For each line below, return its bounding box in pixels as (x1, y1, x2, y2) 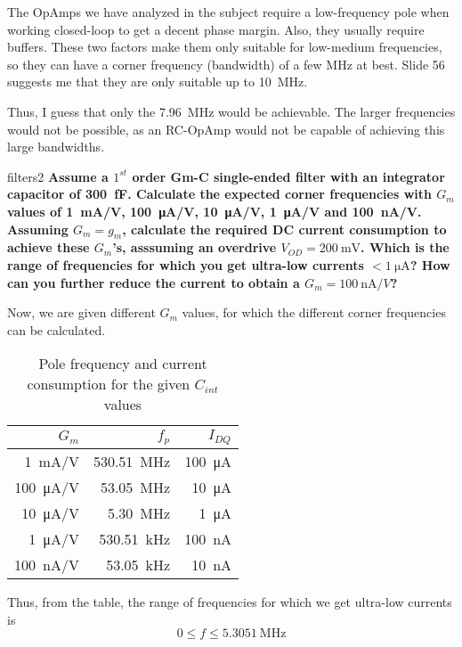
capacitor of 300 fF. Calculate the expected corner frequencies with (7, 184, 432, 203)
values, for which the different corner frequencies (182, 303, 446, 322)
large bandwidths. (7, 137, 105, 156)
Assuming (7, 219, 69, 238)
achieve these (7, 238, 90, 257)
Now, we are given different (7, 303, 156, 322)
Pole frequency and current (38, 353, 207, 374)
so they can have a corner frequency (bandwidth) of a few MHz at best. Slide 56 (7, 54, 445, 73)
